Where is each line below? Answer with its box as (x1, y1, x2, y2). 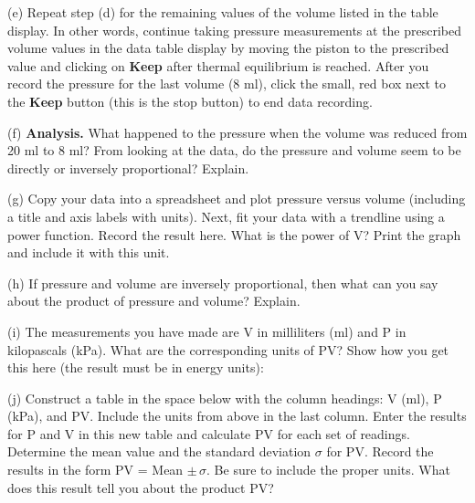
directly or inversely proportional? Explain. (7, 158, 249, 177)
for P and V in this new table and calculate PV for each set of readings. (7, 424, 410, 443)
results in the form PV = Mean (7, 460, 184, 479)
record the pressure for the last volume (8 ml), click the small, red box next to (7, 74, 447, 93)
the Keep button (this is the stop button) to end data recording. (7, 91, 373, 110)
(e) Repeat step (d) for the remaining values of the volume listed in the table (7, 3, 438, 21)
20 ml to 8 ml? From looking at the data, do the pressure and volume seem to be (7, 141, 461, 160)
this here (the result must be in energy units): (7, 358, 264, 377)
